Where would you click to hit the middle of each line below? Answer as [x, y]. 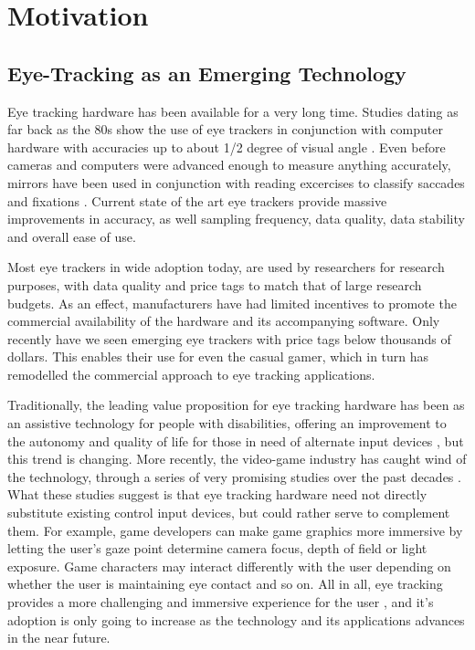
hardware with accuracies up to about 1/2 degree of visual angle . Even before [227, 147]
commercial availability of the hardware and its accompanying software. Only [224, 321]
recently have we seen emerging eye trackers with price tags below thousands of [229, 338]
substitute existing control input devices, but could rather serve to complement [229, 513]
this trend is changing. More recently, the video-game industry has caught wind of [237, 459]
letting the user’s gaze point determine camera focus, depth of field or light [217, 548]
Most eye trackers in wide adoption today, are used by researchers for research [226, 267]
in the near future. [59, 638]
